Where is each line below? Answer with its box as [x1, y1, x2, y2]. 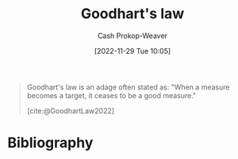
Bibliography [7, 134, 94, 152]
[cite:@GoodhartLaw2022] [26, 106, 115, 115]
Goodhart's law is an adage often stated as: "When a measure [26, 82, 230, 92]
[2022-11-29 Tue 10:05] [94, 46, 171, 55]
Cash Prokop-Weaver [97, 31, 168, 40]
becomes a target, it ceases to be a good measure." [26, 90, 197, 100]
